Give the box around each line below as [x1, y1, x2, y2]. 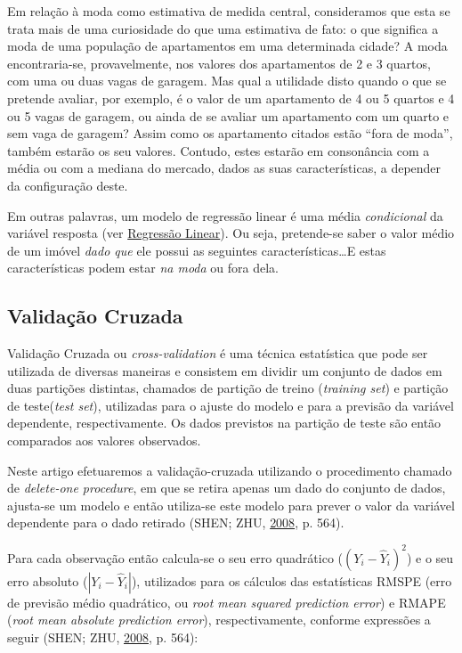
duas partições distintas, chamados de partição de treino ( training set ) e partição [7, 379, 449, 397]
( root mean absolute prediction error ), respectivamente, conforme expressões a [7, 610, 431, 629]
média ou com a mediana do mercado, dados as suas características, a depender [7, 159, 442, 177]
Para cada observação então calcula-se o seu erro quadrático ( [7, 548, 344, 567]
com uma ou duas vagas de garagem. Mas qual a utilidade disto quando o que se [7, 71, 447, 90]
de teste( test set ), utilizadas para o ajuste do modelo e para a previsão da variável [7, 396, 454, 414]
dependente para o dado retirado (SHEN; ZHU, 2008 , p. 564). [7, 513, 344, 532]
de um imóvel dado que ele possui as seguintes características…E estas [7, 241, 386, 259]
